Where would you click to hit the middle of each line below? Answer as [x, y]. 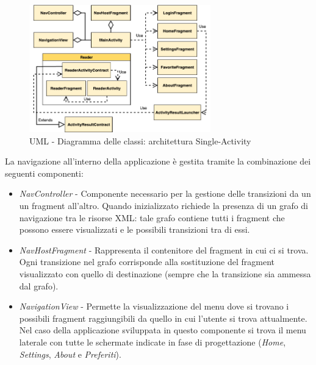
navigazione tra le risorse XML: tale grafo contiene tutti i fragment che [152, 217]
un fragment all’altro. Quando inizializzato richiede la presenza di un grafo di [164, 206]
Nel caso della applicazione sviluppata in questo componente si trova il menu [163, 330]
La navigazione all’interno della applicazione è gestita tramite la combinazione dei [158, 161]
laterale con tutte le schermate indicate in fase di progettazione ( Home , [153, 342]
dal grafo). [39, 285]
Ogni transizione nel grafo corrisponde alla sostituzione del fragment [147, 262]
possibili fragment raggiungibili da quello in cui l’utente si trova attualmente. [163, 318]
